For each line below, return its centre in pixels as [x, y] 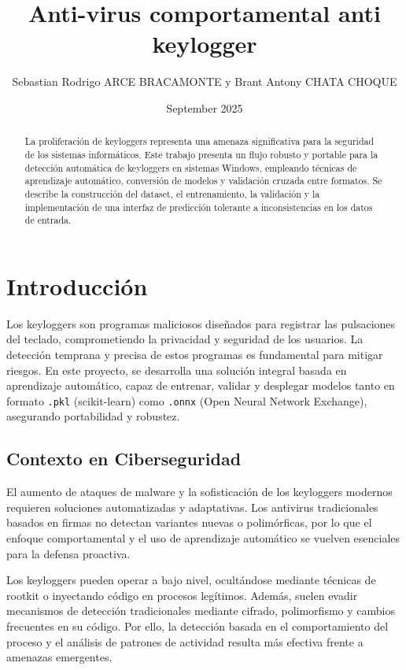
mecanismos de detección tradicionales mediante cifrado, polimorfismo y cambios [201, 611]
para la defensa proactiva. [68, 553]
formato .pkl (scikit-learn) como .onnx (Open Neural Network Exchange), [187, 400]
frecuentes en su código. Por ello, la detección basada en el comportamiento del [197, 626]
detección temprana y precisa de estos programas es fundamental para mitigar [195, 355]
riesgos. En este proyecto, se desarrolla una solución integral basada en [177, 370]
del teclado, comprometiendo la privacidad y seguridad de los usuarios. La [185, 339]
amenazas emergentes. [59, 657]
